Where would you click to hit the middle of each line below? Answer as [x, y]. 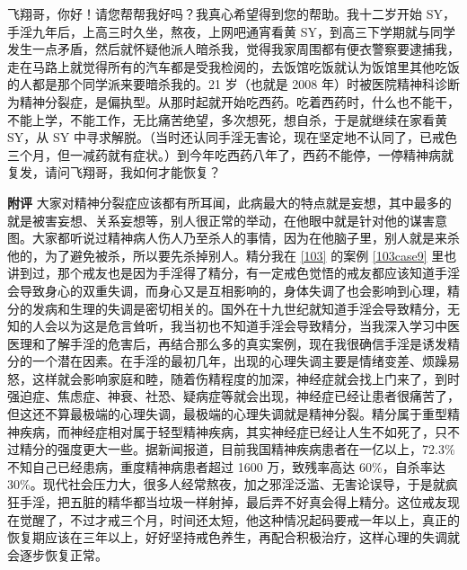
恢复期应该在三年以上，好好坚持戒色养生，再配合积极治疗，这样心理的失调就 [233, 537]
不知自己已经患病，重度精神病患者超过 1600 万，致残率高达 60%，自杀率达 [226, 466]
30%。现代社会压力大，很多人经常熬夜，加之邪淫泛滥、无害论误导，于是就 [226, 484]
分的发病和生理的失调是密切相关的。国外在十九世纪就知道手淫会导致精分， [227, 308]
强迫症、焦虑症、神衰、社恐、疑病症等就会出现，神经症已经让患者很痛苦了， [233, 396]
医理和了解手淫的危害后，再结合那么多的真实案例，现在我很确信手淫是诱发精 [233, 343]
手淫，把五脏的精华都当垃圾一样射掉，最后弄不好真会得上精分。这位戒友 [233, 502]
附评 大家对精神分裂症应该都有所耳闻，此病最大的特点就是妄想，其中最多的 [229, 202]
